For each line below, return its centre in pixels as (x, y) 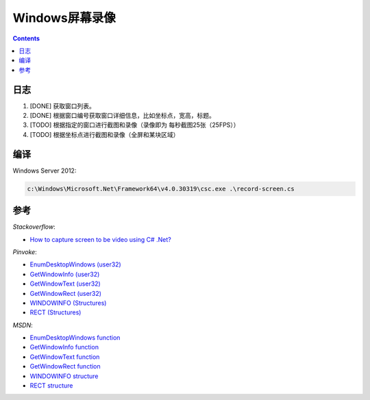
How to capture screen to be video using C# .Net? (100, 239)
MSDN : (23, 325)
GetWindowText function (65, 357)
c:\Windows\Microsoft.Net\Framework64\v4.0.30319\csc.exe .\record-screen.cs (161, 189)
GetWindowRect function (65, 366)
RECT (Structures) (56, 312)
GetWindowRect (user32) (66, 293)
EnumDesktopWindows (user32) (75, 264)
